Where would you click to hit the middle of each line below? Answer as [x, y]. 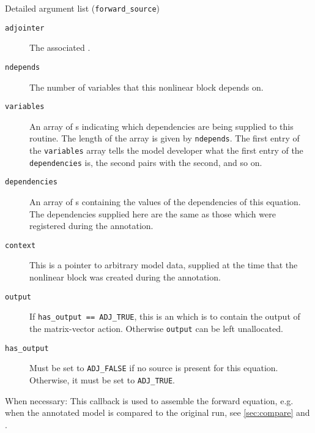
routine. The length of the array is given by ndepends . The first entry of [165, 138]
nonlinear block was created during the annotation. [125, 277]
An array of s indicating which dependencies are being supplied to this [161, 126]
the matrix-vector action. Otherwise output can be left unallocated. [156, 328]
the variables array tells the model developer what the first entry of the [166, 150]
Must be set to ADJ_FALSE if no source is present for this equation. [154, 368]
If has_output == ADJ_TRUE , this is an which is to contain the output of [165, 316]
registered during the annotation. [91, 226]
